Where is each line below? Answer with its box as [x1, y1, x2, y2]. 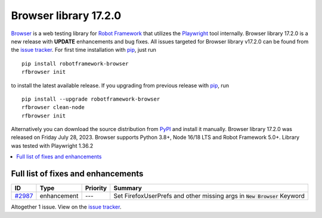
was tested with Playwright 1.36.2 [11, 142, 94, 149]
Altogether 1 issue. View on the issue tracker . [11, 203, 122, 211]
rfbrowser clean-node [21, 104, 85, 111]
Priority [85, 184, 107, 192]
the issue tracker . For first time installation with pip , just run [11, 46, 156, 54]
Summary [113, 184, 143, 192]
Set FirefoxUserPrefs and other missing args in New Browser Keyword [113, 192, 305, 200]
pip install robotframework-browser [21, 60, 129, 67]
